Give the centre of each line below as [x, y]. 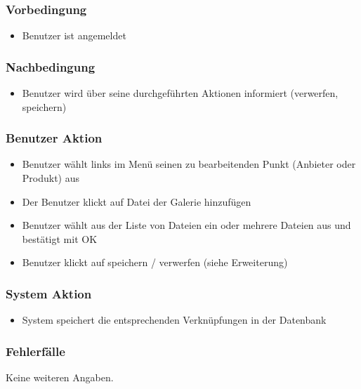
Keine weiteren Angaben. [60, 377]
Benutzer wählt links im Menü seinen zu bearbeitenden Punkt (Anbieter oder [189, 164]
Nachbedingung [51, 66]
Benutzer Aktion [54, 138]
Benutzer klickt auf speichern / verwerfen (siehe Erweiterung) [155, 262]
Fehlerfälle [35, 351]
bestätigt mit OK [60, 238]
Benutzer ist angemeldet [74, 35]
